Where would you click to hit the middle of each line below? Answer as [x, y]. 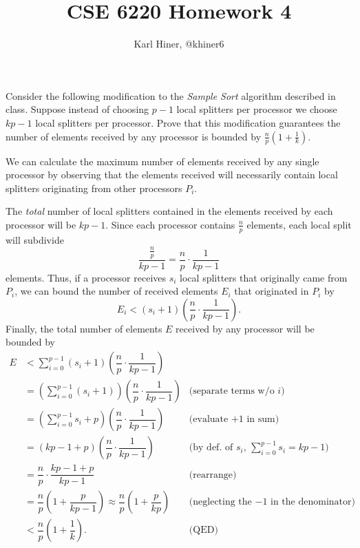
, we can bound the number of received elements [116, 291]
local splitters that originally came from [264, 277]
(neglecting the [220, 502]
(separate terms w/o [232, 391]
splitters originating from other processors [94, 188]
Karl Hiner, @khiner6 [179, 44]
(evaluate [209, 420]
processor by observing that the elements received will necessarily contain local [172, 175]
